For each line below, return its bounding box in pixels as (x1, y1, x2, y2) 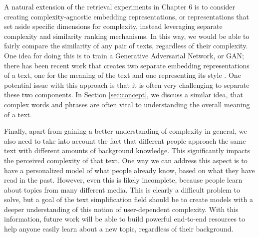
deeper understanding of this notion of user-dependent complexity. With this (4, 204, 239, 214)
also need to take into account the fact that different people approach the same (4, 135, 246, 146)
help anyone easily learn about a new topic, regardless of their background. (4, 224, 234, 234)
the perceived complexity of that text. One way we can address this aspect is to (4, 155, 248, 165)
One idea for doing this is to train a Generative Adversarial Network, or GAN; (4, 50, 244, 60)
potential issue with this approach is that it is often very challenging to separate (4, 79, 250, 90)
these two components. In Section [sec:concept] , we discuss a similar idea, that (4, 89, 243, 100)
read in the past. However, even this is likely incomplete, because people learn (4, 175, 243, 185)
